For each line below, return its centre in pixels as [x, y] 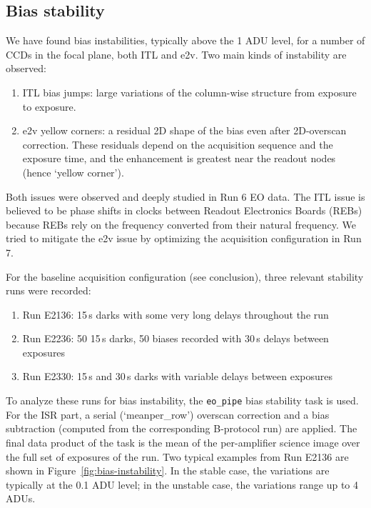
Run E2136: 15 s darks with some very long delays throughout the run [176, 314]
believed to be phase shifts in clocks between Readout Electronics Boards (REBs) [184, 210]
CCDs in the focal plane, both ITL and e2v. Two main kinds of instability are [176, 54]
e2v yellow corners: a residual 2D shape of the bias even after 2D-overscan [184, 130]
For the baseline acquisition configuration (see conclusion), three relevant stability [185, 276]
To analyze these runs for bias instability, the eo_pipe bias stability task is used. [182, 400]
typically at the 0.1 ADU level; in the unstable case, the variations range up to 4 [182, 484]
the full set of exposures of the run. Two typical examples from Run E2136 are [177, 456]
